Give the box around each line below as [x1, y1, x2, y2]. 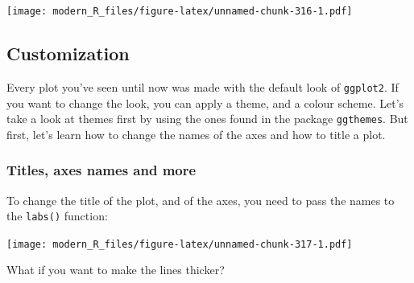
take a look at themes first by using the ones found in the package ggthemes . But [6, 110, 408, 127]
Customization [6, 41, 130, 66]
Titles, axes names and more [6, 160, 197, 180]
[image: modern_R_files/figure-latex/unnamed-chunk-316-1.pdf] [6, 6, 353, 17]
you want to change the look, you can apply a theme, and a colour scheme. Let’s [6, 94, 404, 111]
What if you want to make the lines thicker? [6, 261, 225, 278]
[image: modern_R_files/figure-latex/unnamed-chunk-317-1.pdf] [6, 238, 353, 250]
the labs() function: [6, 207, 108, 224]
